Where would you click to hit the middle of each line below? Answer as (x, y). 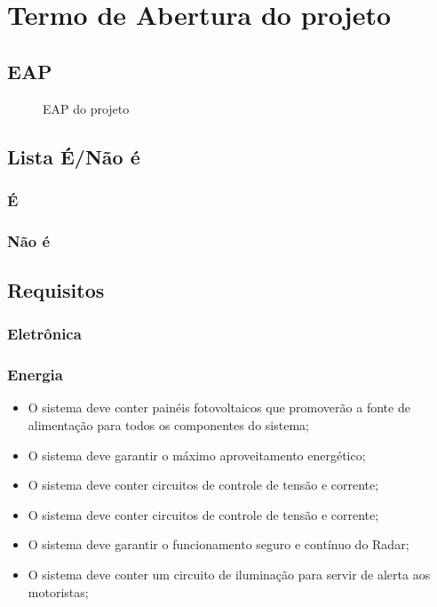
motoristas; (58, 591)
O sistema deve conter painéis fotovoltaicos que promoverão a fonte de (219, 407)
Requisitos (56, 290)
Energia (35, 375)
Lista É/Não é (74, 156)
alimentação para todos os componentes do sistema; (168, 425)
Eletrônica (44, 334)
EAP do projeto (86, 108)
